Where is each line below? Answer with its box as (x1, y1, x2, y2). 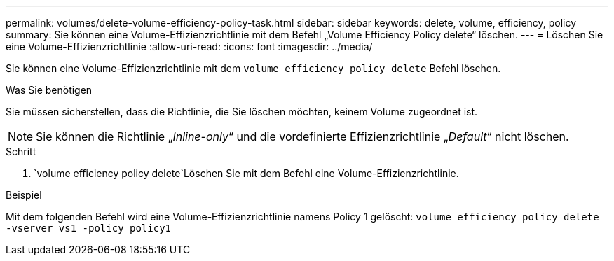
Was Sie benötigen (6, 84, 93, 96)
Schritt (6, 146, 36, 157)
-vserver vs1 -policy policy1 (6, 223, 172, 234)
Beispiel (6, 189, 42, 201)
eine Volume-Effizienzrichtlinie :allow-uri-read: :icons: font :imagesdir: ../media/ (6, 41, 373, 52)
